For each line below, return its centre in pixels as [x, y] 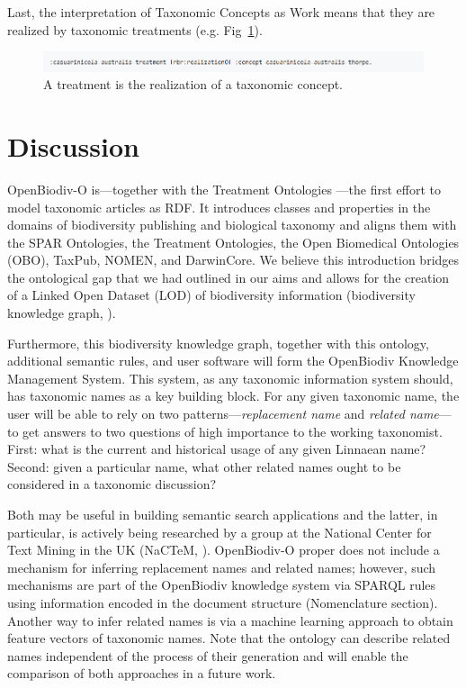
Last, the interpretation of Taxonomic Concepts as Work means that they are [221, 12]
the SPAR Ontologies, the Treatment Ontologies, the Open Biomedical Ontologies [233, 242]
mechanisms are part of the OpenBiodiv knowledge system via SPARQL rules [222, 585]
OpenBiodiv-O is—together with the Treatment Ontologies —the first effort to [224, 189]
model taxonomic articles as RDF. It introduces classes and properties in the [219, 207]
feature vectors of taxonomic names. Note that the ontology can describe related [229, 638]
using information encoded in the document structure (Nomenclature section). [223, 602]
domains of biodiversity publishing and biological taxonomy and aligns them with [232, 225]
